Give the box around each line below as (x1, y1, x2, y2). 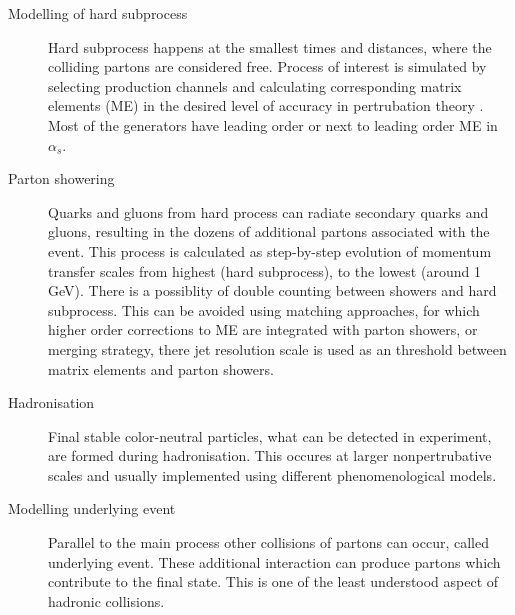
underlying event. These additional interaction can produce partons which (48, 551, 501, 572)
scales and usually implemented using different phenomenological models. (48, 464, 497, 485)
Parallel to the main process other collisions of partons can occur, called (48, 532, 489, 553)
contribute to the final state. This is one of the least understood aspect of (48, 571, 499, 592)
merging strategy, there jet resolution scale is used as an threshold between (48, 338, 507, 359)
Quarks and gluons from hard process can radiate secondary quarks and (48, 201, 489, 222)
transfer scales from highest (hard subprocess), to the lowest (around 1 (48, 260, 481, 281)
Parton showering (8, 168, 115, 189)
